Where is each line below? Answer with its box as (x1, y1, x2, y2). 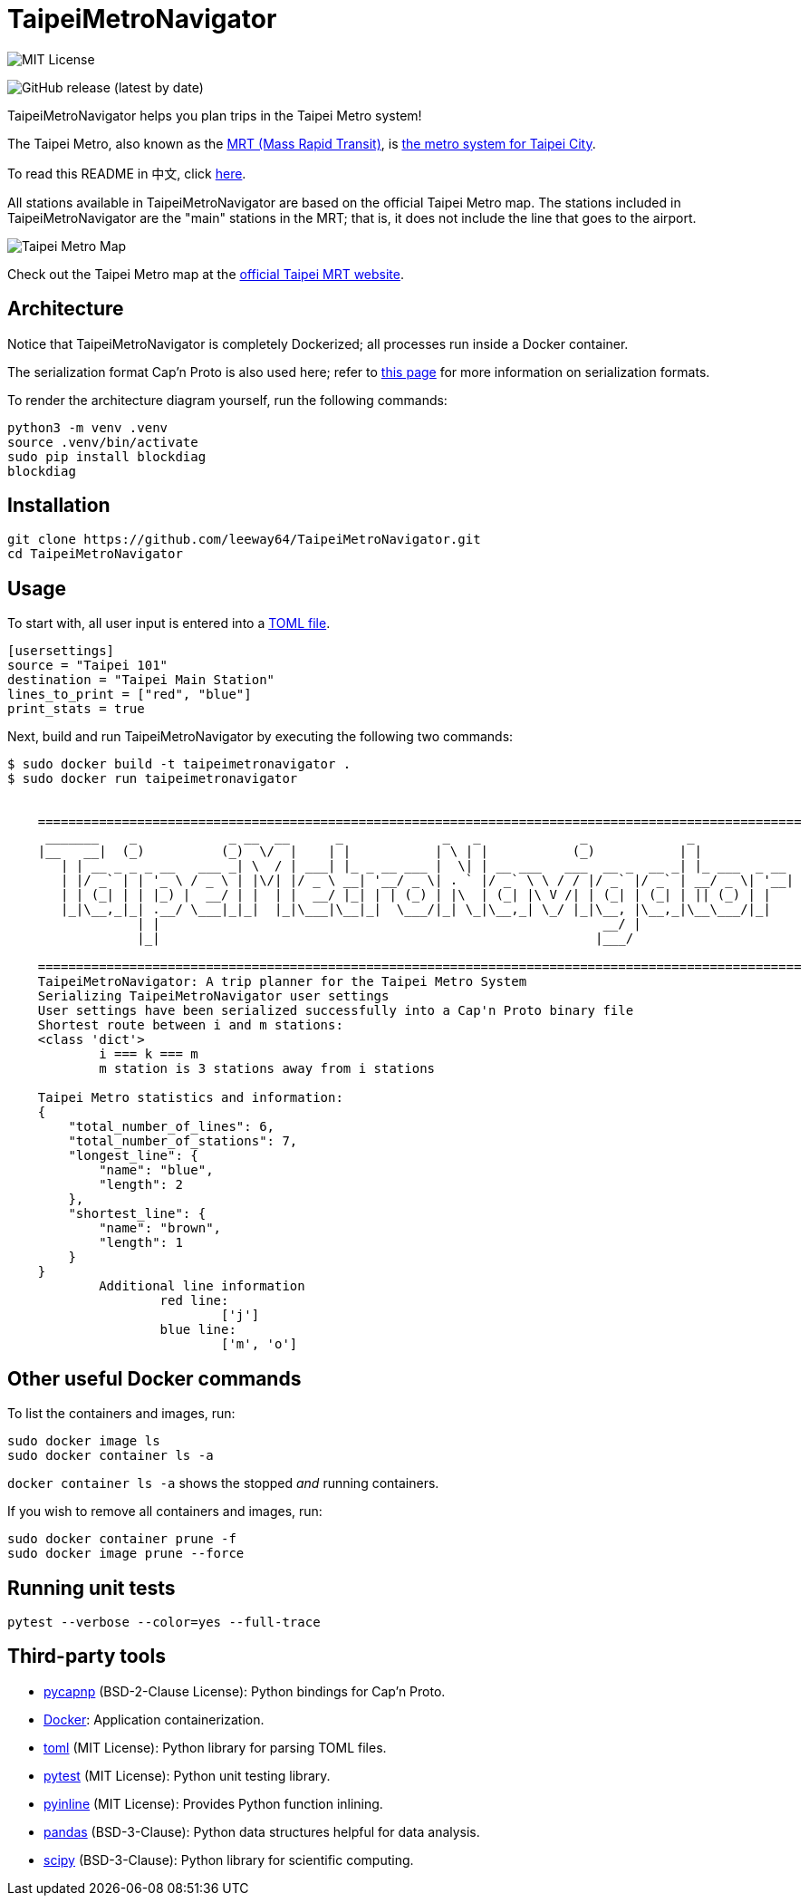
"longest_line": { (68, 1148, 198, 1164)
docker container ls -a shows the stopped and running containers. (7, 1475, 439, 1492)
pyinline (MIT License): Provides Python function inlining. (43, 1795, 383, 1811)
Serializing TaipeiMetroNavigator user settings (37, 989, 390, 1004)
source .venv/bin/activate (7, 434, 198, 449)
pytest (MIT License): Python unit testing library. (43, 1767, 331, 1783)
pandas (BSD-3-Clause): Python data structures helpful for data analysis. (43, 1823, 480, 1840)
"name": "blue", (99, 1163, 214, 1178)
